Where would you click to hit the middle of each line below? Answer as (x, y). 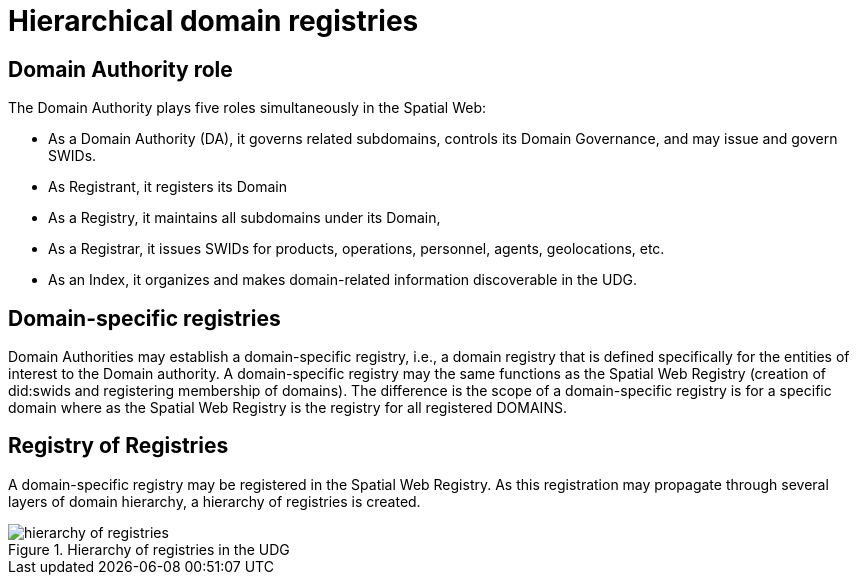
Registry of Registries (118, 446)
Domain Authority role (120, 69)
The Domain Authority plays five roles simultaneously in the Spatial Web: (247, 108)
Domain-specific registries (144, 318)
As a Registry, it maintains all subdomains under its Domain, (244, 218)
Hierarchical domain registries (213, 21)
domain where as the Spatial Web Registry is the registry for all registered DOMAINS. (287, 408)
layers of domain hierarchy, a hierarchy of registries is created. (214, 501)
